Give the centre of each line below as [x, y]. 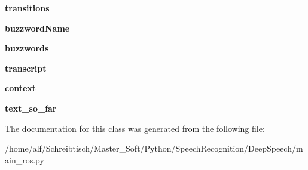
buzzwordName [37, 28]
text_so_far [31, 108]
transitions [27, 8]
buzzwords [27, 48]
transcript [26, 68]
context [21, 88]
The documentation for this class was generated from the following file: [135, 128]
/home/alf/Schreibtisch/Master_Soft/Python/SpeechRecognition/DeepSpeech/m [154, 148]
